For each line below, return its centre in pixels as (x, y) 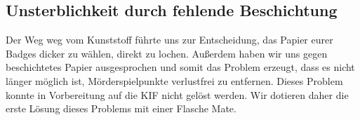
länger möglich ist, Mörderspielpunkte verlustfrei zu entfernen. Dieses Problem (174, 80)
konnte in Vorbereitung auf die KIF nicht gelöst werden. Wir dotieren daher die (177, 94)
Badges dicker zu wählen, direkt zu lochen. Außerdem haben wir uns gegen (167, 53)
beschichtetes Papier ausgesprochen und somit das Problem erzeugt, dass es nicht (180, 67)
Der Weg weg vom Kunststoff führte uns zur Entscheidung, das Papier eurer (169, 40)
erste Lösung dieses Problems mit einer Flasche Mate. (121, 108)
